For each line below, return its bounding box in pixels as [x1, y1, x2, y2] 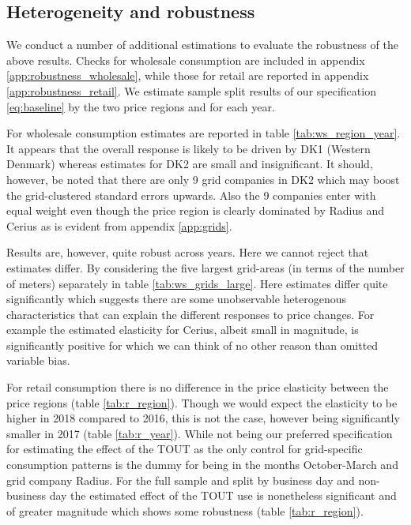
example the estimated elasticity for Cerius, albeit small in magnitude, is [6, 321, 359, 338]
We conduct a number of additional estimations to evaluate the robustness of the [6, 36, 398, 53]
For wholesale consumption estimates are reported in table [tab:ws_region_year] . [6, 125, 401, 141]
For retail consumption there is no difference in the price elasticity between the [6, 379, 389, 396]
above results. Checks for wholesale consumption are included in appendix [6, 51, 365, 68]
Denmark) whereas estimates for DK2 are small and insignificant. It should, [6, 156, 373, 172]
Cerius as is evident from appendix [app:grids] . [6, 217, 232, 234]
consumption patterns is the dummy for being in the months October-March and [6, 456, 398, 473]
